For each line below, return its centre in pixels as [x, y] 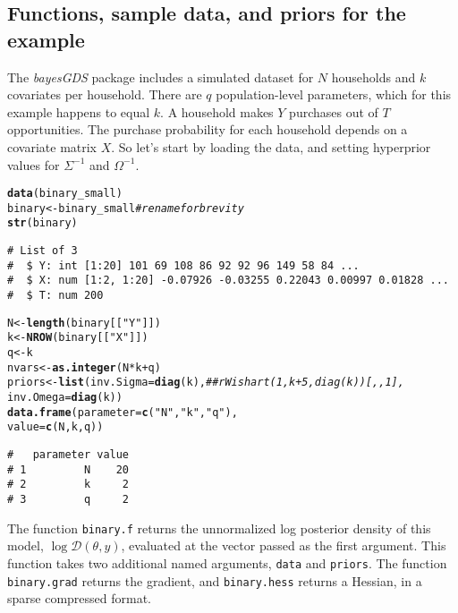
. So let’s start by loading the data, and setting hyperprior [271, 146]
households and [373, 77]
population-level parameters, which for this [334, 94]
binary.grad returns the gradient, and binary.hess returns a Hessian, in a [215, 580]
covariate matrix [52, 146]
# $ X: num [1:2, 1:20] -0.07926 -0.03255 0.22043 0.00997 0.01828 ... [228, 281]
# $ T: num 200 [55, 296]
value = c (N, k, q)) [55, 427]
